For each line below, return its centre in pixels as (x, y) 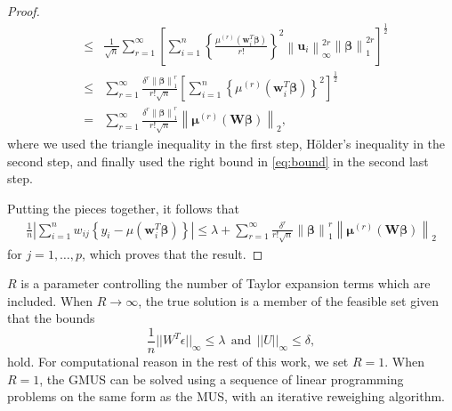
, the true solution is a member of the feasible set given (289, 300)
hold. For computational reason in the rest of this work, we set (178, 361)
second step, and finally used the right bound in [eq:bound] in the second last (218, 161)
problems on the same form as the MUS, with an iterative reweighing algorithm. (226, 396)
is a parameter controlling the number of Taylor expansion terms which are (226, 283)
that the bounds (51, 318)
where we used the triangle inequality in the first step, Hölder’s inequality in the (226, 144)
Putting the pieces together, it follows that (123, 208)
